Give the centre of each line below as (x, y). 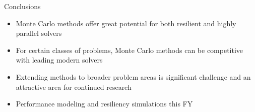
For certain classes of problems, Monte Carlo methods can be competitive (130, 50)
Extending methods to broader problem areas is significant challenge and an (133, 76)
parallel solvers (39, 33)
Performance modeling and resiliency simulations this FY (104, 104)
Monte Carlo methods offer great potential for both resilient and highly (126, 23)
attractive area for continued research (74, 87)
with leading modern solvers (59, 60)
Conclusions (22, 6)
